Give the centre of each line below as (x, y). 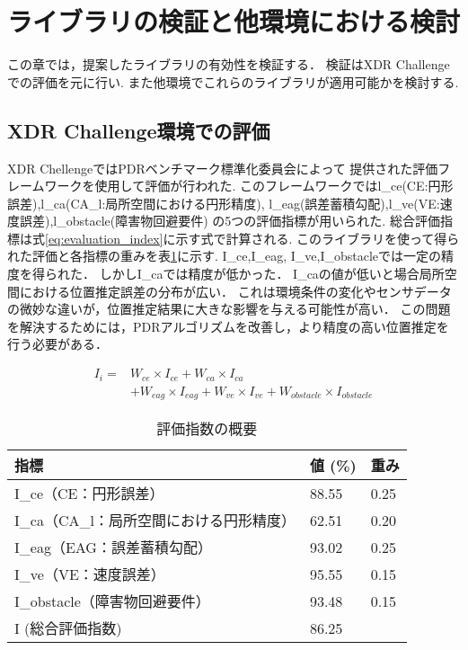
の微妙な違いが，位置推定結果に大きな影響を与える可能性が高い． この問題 (229, 309)
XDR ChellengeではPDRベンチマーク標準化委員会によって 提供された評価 (223, 168)
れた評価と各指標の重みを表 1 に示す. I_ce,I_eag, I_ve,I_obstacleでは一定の (225, 256)
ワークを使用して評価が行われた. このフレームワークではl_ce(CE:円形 (249, 186)
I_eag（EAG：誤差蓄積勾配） (113, 548)
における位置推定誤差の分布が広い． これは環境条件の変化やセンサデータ (235, 291)
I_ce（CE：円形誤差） (89, 494)
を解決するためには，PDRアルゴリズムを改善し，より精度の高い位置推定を (228, 326)
